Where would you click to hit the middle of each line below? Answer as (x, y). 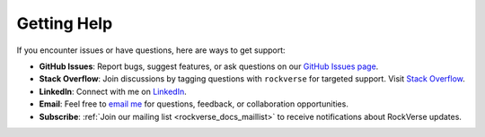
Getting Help (65, 23)
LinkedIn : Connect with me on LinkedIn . (113, 91)
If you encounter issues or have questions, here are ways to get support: (151, 50)
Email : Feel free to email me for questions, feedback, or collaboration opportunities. (194, 104)
